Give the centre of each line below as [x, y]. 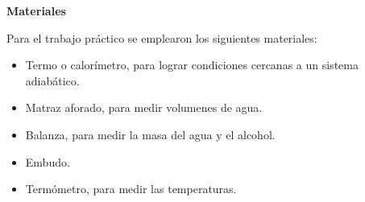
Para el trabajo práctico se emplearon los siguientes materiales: [162, 37]
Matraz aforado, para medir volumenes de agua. [144, 107]
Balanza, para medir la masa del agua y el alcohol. [150, 134]
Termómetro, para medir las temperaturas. [131, 189]
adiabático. [52, 80]
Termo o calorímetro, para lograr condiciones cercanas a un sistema [192, 65]
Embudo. [48, 161]
